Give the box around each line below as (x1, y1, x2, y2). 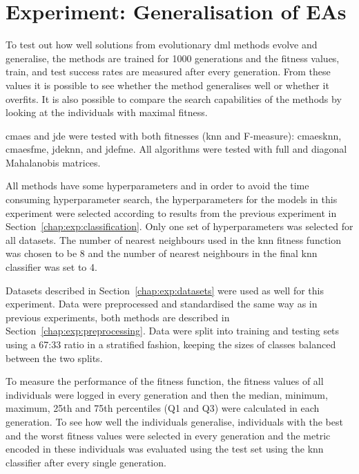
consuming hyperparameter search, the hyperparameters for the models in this (6, 192, 338, 207)
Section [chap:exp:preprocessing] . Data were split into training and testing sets (6, 323, 340, 338)
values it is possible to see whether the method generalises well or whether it (6, 77, 329, 92)
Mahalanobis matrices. (6, 155, 101, 169)
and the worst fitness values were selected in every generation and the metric (6, 428, 331, 442)
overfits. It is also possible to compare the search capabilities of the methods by (6, 91, 342, 106)
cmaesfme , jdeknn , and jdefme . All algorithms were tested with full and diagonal (6, 142, 347, 156)
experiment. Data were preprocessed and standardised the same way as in (6, 296, 318, 311)
